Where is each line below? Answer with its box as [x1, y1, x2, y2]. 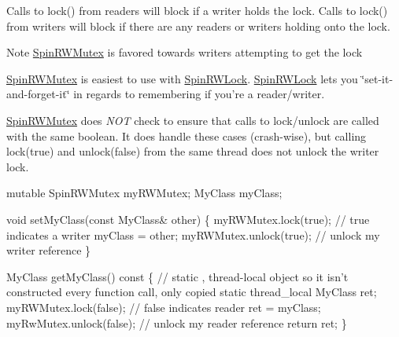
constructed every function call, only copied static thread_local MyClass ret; [6, 284, 377, 300]
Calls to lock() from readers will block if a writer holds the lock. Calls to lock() [6, 2, 388, 18]
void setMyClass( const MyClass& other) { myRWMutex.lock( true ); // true [6, 211, 370, 227]
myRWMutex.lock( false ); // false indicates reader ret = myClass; [6, 299, 321, 315]
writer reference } [6, 242, 91, 258]
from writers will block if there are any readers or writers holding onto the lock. [6, 17, 390, 34]
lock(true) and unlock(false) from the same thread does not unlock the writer [6, 143, 379, 159]
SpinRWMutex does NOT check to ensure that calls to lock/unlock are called [6, 112, 379, 128]
